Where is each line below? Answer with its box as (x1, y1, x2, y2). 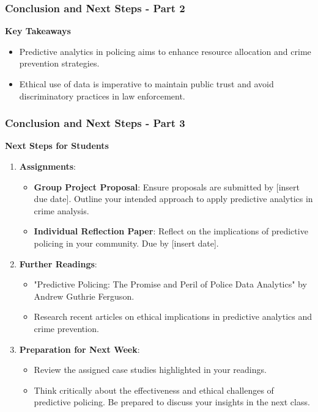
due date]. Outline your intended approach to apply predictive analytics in (34, 192, 313, 205)
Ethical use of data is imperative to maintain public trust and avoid (19, 78, 274, 90)
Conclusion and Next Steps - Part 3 (5, 115, 185, 131)
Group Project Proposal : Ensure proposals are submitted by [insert (34, 180, 300, 193)
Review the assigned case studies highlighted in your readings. (34, 363, 267, 376)
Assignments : (19, 160, 76, 172)
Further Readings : (19, 257, 97, 270)
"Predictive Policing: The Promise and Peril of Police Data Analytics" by (34, 278, 307, 291)
